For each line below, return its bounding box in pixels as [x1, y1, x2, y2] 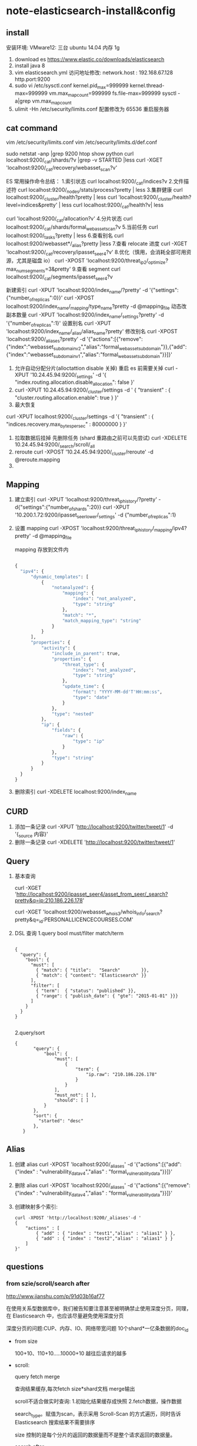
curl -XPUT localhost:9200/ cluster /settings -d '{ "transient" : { [6, 413, 154, 421]
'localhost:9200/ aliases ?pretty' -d [6, 336, 86, 344]
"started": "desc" [38, 1118, 84, 1124]
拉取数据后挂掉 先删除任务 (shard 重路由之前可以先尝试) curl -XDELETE [14, 434, 187, 441]
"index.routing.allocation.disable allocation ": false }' [14, 379, 135, 387]
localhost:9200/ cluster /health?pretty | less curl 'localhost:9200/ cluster [6, 193, 172, 202]
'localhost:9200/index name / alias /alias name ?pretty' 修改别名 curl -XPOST [6, 328, 178, 337]
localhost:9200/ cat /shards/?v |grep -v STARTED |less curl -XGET [6, 156, 163, 165]
